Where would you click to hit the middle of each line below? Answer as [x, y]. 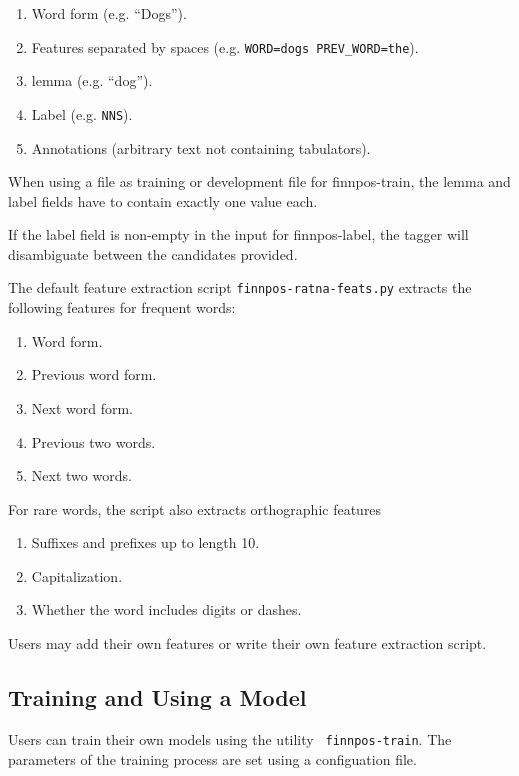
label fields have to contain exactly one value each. [163, 200]
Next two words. [81, 475]
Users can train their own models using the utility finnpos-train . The [230, 738]
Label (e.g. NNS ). [82, 113]
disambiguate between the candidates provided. [153, 253]
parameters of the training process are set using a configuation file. [212, 758]
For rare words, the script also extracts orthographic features [195, 508]
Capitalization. [77, 575]
